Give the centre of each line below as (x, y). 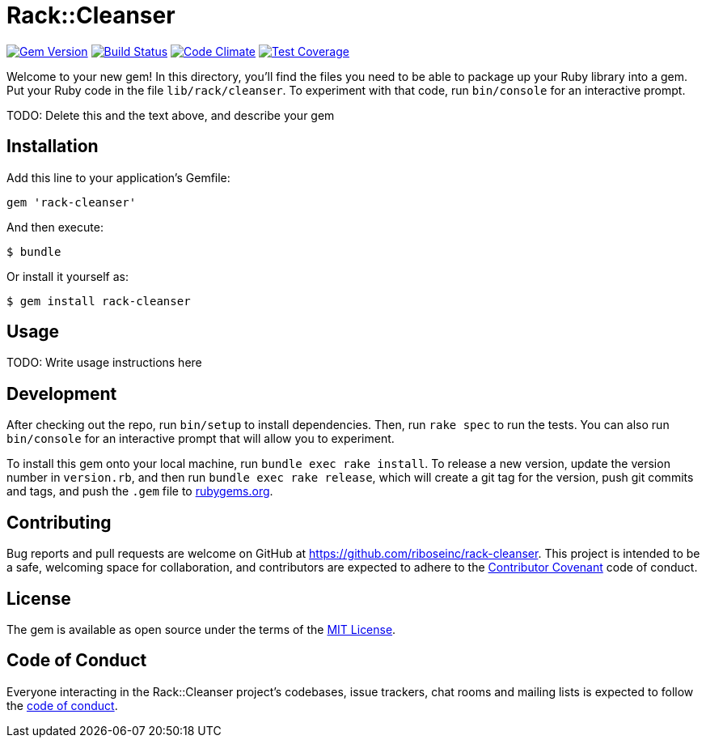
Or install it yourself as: (68, 276)
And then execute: (55, 227)
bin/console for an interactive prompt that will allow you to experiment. (201, 439)
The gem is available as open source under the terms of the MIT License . (201, 629)
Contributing (59, 522)
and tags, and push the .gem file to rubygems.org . (140, 491)
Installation (53, 147)
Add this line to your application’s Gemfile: (118, 177)
